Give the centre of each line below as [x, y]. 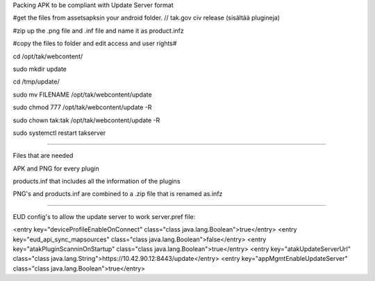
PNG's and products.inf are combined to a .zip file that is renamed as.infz [118, 194]
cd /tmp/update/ [36, 82]
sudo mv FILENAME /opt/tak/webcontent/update [82, 95]
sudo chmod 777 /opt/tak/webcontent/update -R [82, 107]
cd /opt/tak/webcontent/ [48, 56]
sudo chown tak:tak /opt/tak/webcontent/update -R [86, 120]
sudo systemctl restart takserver [59, 133]
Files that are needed [43, 156]
